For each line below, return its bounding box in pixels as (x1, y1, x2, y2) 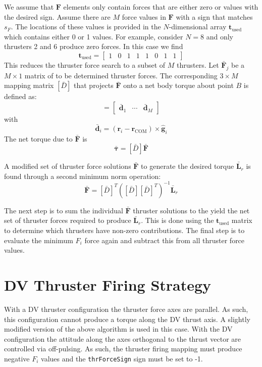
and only (206, 31, 233, 41)
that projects (74, 80, 114, 90)
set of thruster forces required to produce (4, 215, 131, 225)
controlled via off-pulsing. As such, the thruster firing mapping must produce (4, 343, 242, 354)
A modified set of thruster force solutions (4, 161, 131, 171)
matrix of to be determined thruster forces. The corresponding (24, 70, 218, 80)
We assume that (4, 2, 54, 12)
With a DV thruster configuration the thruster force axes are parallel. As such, (4, 303, 248, 314)
